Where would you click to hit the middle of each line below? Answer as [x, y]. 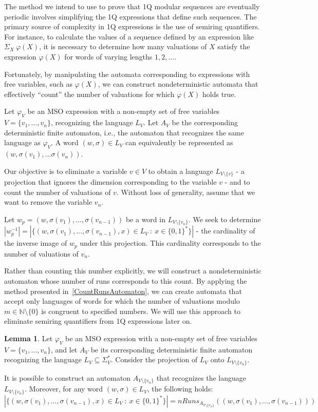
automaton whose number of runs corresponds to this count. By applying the [126, 281]
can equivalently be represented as [179, 142]
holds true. [219, 94]
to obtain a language [181, 171]
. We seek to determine [225, 219]
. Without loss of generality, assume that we [186, 192]
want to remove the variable [48, 202]
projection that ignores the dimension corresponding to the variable [110, 182]
